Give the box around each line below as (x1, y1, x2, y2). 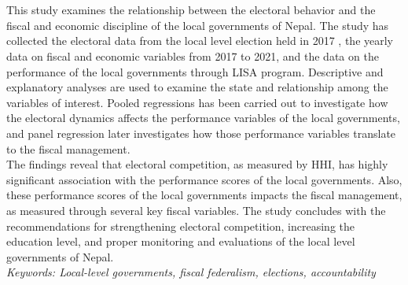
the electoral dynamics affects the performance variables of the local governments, (6, 109, 400, 126)
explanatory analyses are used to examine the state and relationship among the (6, 79, 388, 95)
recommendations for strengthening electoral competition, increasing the (6, 217, 355, 234)
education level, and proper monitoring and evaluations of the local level (6, 233, 355, 250)
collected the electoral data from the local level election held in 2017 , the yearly (6, 32, 394, 49)
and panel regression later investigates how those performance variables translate (6, 124, 396, 141)
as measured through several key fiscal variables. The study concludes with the (6, 202, 386, 218)
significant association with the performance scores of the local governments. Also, (6, 171, 402, 187)
